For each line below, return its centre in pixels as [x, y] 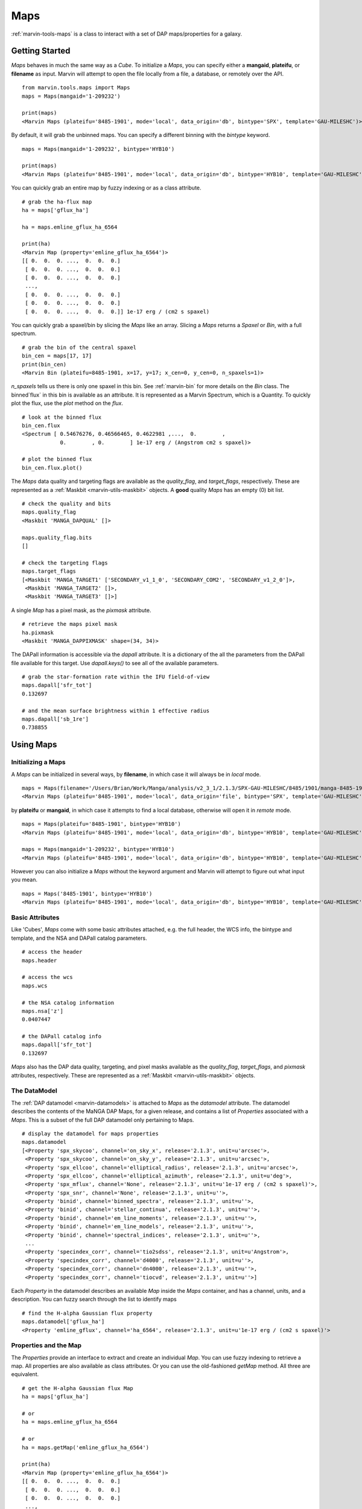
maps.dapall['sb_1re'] [56, 719]
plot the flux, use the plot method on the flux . [67, 403]
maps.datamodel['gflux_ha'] [63, 1322]
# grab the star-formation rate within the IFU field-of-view [116, 677]
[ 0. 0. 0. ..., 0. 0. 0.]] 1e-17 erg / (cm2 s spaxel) [117, 311]
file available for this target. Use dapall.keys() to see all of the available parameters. [115, 663]
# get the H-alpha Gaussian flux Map [78, 1388]
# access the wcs [47, 977]
